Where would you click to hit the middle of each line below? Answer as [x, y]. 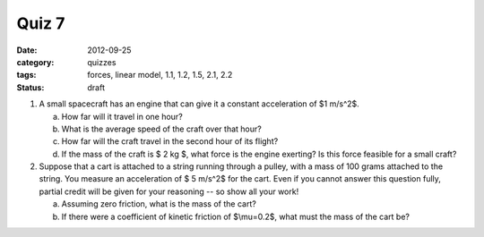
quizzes [102, 62]
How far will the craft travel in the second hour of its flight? [170, 141]
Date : [27, 50]
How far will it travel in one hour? [122, 116]
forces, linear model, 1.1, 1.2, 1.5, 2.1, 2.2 [160, 75]
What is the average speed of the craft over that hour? [161, 129]
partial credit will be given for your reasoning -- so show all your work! [169, 191]
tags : [26, 75]
